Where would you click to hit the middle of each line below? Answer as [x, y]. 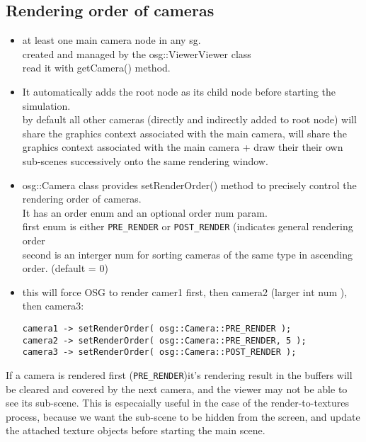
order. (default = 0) [65, 268]
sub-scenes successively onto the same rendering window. [145, 160]
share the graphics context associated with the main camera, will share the [185, 133]
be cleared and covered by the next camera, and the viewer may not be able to [177, 389]
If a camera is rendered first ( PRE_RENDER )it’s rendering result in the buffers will [179, 374]
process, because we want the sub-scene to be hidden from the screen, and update [183, 416]
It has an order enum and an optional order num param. [145, 212]
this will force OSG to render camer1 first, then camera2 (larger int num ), [185, 291]
